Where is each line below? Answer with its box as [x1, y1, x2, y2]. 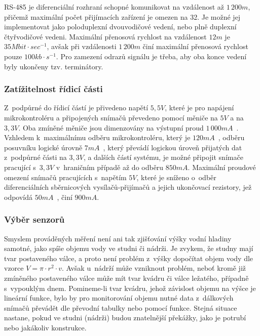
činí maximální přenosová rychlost [142, 41, 248, 52]
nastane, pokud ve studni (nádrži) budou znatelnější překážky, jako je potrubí [4, 312, 246, 323]
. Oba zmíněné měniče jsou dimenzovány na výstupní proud [18, 122, 204, 133]
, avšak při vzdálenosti [47, 41, 117, 52]
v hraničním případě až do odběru [56, 161, 164, 172]
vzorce [4, 263, 24, 273]
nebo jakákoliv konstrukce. [4, 322, 87, 332]
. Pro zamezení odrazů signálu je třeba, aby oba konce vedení [56, 51, 247, 61]
